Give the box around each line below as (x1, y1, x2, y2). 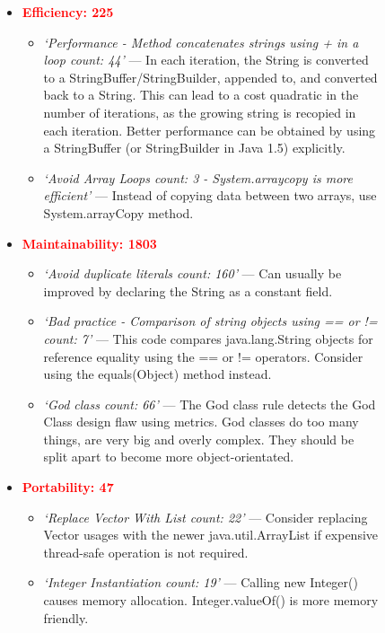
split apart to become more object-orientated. (43, 447, 294, 466)
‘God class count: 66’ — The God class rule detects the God (43, 394, 376, 413)
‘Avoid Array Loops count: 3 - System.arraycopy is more (43, 168, 353, 187)
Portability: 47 (22, 478, 114, 497)
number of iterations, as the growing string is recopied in (43, 102, 356, 121)
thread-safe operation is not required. (43, 542, 249, 561)
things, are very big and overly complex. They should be (43, 429, 354, 448)
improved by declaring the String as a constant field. (43, 281, 333, 300)
